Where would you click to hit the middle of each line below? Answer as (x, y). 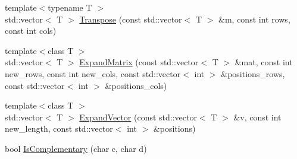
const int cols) (31, 31)
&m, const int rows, (254, 19)
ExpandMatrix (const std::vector (139, 62)
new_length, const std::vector (59, 128)
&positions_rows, (253, 73)
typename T (70, 7)
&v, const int (257, 117)
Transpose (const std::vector (131, 19)
